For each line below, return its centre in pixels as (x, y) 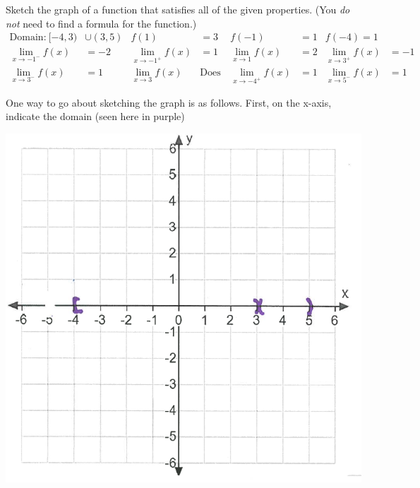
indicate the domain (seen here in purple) (95, 116)
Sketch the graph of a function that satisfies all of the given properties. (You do (178, 9)
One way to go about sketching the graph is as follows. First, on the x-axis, (169, 102)
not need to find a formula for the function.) (101, 23)
